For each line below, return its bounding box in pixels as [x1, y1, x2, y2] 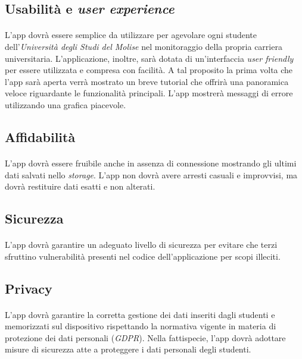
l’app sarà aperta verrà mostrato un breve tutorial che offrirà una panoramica [5, 75, 289, 87]
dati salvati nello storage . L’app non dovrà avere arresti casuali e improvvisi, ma [5, 168, 298, 181]
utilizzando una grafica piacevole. [5, 98, 126, 111]
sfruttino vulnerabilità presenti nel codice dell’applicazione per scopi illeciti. [5, 250, 281, 262]
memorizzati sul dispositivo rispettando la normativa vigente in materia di [5, 320, 276, 332]
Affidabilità [5, 127, 76, 146]
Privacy [5, 279, 52, 297]
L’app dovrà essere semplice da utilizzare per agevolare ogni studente [5, 29, 257, 41]
